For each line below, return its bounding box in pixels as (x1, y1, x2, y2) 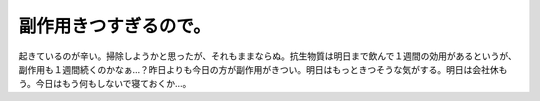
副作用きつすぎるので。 (18, 15, 211, 37)
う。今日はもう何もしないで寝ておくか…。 (18, 78, 192, 90)
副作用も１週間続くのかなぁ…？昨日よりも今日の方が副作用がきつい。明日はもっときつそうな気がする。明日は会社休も (18, 63, 508, 75)
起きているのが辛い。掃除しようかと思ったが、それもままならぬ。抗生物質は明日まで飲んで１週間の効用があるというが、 (18, 50, 517, 62)
